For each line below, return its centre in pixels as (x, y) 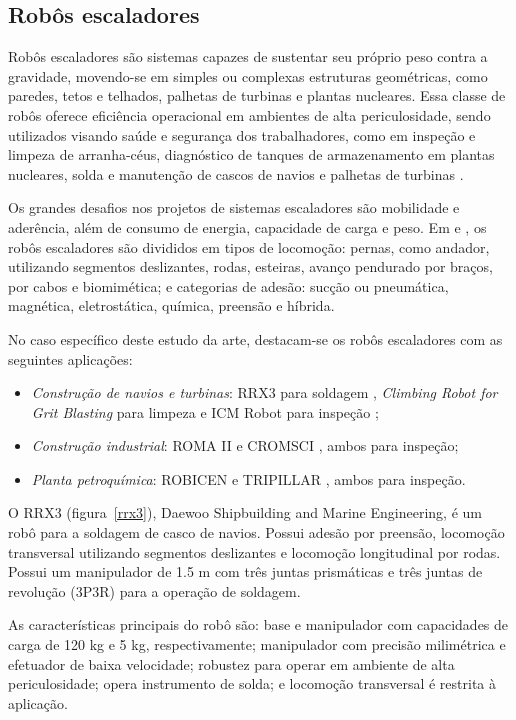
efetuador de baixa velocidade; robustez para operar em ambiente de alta (231, 663)
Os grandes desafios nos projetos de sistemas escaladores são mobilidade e (234, 207)
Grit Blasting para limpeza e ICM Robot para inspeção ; (205, 411)
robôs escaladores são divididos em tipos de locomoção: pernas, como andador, (249, 246)
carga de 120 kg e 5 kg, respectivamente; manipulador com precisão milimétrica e (257, 644)
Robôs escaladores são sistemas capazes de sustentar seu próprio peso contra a (248, 56)
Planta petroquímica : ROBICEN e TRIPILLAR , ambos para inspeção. (248, 478)
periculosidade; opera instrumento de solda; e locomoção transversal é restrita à (252, 683)
